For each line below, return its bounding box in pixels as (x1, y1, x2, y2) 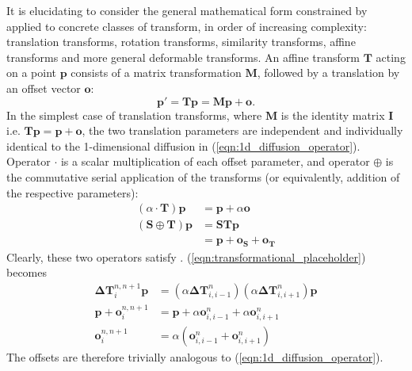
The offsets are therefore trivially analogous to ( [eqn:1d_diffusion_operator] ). (6, 348, 383, 365)
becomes (6, 264, 48, 281)
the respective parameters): (6, 184, 139, 201)
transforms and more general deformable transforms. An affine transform (6, 48, 360, 65)
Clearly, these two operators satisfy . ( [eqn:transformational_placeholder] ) (6, 248, 366, 265)
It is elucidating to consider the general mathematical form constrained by (6, 2, 368, 18)
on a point (6, 64, 57, 81)
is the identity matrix (280, 106, 385, 123)
